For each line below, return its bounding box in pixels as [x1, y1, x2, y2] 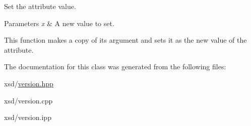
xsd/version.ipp [4, 112, 51, 122]
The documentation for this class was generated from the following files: [4, 61, 226, 72]
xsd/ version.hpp [4, 78, 53, 88]
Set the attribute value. [4, 1, 76, 11]
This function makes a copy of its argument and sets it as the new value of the [4, 35, 247, 45]
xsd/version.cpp [4, 95, 53, 105]
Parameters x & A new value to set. [4, 18, 114, 28]
